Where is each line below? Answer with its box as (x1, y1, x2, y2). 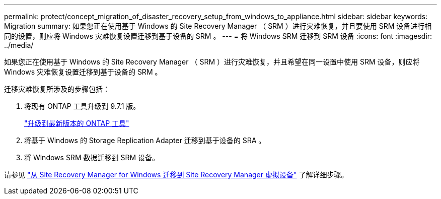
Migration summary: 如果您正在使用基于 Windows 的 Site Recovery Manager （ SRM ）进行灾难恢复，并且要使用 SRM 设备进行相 (4, 22, 432, 30)
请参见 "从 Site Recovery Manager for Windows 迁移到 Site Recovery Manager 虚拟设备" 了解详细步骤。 (4, 170, 348, 179)
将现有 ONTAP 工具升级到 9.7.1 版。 (24, 102, 140, 110)
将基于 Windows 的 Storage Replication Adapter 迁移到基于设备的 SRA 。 (24, 136, 266, 145)
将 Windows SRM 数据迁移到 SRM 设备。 (24, 153, 159, 162)
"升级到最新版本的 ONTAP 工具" (24, 119, 129, 127)
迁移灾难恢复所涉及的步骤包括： (4, 85, 110, 93)
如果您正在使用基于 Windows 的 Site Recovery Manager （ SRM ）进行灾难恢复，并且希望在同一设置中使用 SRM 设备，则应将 (4, 57, 420, 66)
